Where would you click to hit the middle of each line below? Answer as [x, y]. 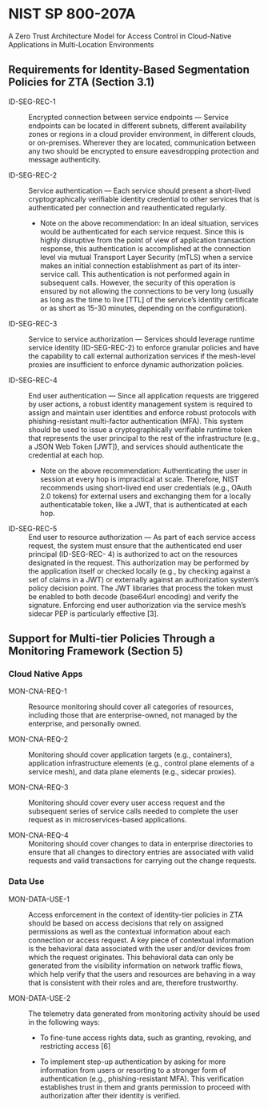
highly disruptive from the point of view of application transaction [148, 240]
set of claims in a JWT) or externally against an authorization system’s [144, 579]
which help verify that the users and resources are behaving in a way [142, 974]
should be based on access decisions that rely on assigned [126, 923]
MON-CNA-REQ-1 [38, 691]
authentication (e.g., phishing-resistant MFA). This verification [142, 1078]
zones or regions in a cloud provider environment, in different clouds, [142, 134]
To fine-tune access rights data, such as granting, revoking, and [146, 1038]
